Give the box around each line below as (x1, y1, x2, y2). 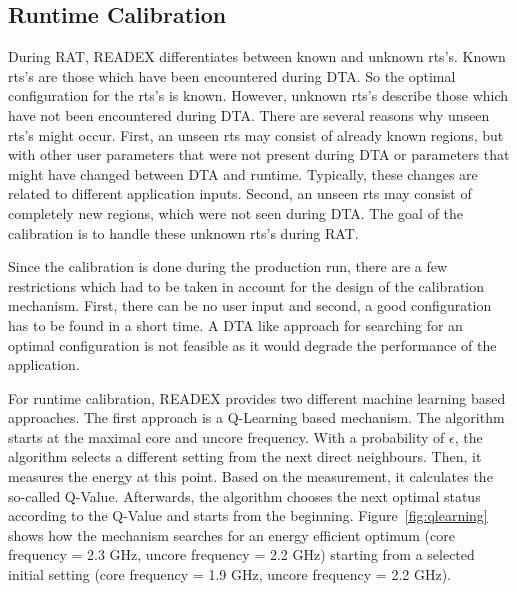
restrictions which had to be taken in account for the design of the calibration (8, 275, 485, 296)
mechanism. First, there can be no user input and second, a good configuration (8, 295, 492, 316)
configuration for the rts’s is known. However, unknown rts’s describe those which (8, 85, 509, 106)
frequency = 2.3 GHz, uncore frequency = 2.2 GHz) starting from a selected (8, 544, 475, 565)
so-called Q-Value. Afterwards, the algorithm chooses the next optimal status (8, 485, 481, 506)
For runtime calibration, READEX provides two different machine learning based (8, 387, 506, 408)
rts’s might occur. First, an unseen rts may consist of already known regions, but (8, 124, 504, 145)
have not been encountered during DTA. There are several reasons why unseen (8, 104, 490, 125)
